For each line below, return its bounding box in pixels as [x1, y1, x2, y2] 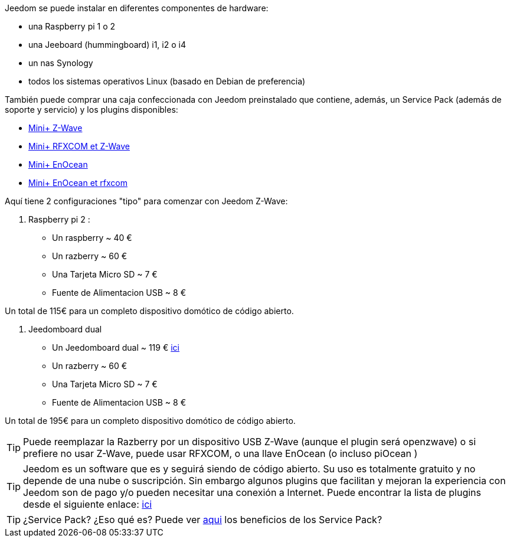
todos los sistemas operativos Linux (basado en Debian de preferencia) [28, 76, 306, 86]
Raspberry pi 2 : [28, 214, 90, 224]
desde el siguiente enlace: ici [23, 498, 152, 510]
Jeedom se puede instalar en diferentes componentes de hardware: [5, 3, 269, 13]
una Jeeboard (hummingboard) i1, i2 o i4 [28, 40, 186, 50]
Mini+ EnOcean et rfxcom [28, 178, 127, 188]
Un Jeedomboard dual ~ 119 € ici [52, 342, 179, 352]
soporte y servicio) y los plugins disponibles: [5, 105, 178, 115]
